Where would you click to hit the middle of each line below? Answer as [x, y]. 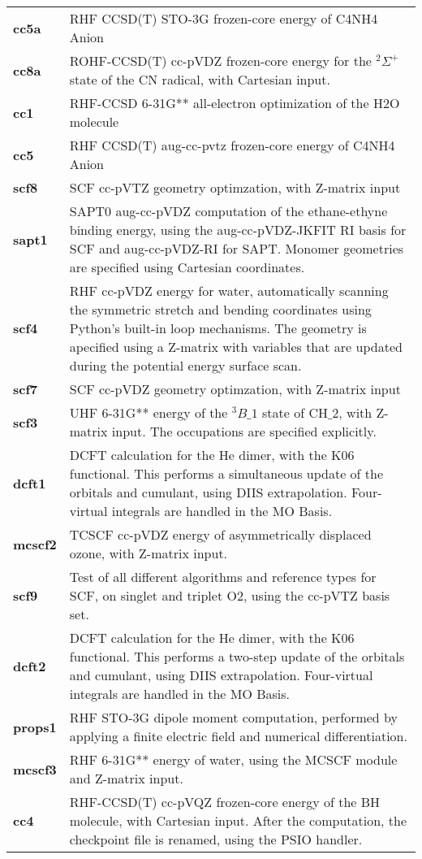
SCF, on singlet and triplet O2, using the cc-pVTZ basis [230, 595]
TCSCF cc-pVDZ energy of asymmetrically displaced [220, 534]
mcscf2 [35, 544]
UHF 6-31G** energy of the [149, 412]
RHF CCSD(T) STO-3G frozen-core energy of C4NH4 [224, 18]
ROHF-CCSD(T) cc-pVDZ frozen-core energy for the [220, 61]
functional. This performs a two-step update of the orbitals [237, 656]
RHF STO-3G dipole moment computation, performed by [233, 717]
